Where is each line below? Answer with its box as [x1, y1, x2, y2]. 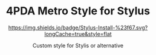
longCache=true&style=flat [44, 30, 112, 37]
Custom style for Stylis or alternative [33, 42, 123, 49]
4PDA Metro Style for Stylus [5, 4, 151, 18]
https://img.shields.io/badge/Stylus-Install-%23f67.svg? [8, 24, 148, 31]
